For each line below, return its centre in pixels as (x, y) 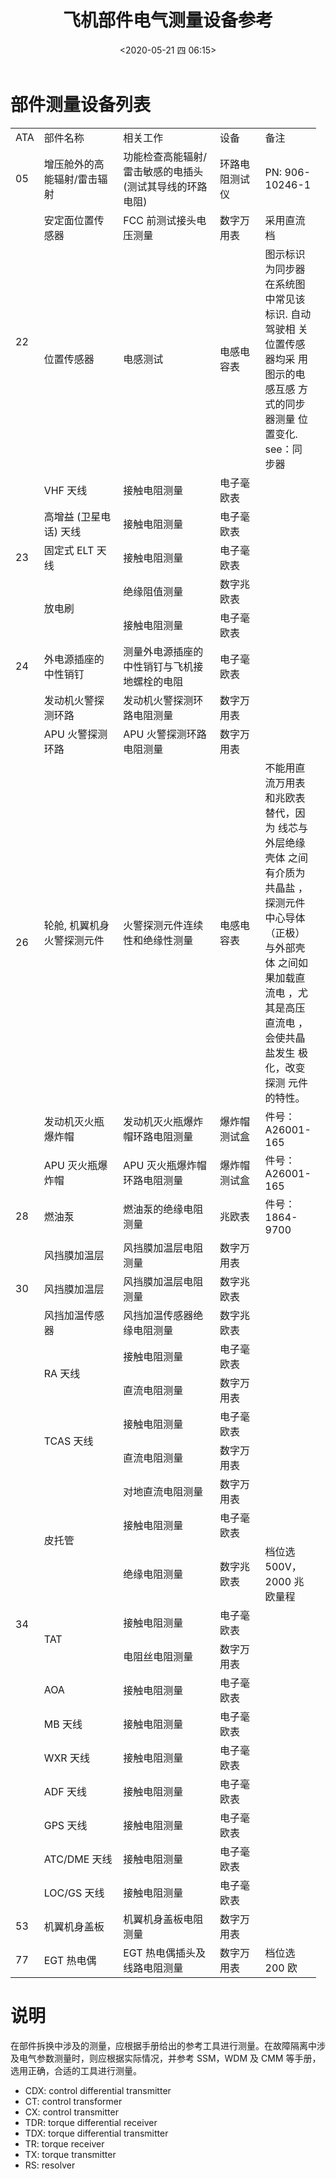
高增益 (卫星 (72, 516)
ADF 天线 (65, 1791)
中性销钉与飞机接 (163, 666)
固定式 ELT (69, 550)
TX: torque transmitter (70, 2154)
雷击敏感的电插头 (163, 171)
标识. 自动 (288, 314)
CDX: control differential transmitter (98, 2090)
